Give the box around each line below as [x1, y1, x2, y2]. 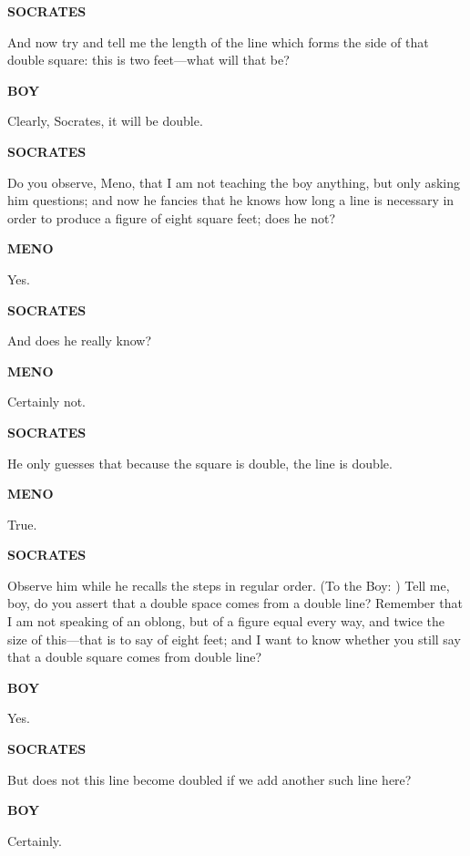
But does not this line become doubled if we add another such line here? [7, 769, 412, 789]
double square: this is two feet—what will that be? [7, 50, 290, 69]
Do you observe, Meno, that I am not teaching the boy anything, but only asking [7, 172, 461, 191]
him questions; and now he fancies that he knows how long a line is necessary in [7, 191, 455, 210]
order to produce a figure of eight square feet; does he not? [7, 208, 336, 227]
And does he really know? [7, 331, 152, 350]
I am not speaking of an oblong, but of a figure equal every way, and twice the [7, 612, 445, 631]
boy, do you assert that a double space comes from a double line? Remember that [7, 593, 463, 613]
